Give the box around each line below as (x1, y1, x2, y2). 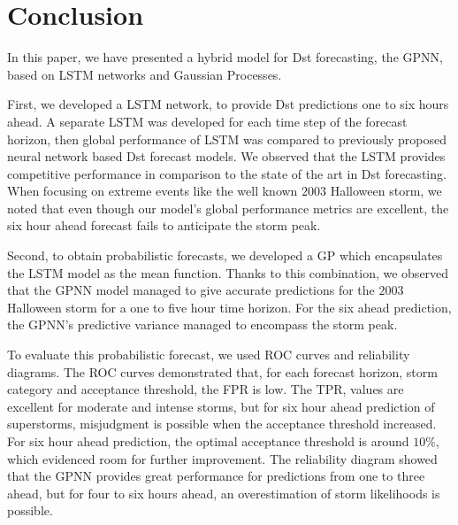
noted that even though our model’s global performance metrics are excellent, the (7, 198, 449, 217)
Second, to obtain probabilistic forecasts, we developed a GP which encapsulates (7, 246, 443, 265)
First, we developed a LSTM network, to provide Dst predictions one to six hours (7, 95, 449, 113)
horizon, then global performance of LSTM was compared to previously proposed (7, 129, 447, 148)
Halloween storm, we (330, 181, 442, 200)
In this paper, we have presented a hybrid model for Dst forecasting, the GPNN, (7, 48, 443, 66)
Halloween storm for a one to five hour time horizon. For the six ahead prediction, (7, 297, 452, 316)
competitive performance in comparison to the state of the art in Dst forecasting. (7, 164, 447, 182)
